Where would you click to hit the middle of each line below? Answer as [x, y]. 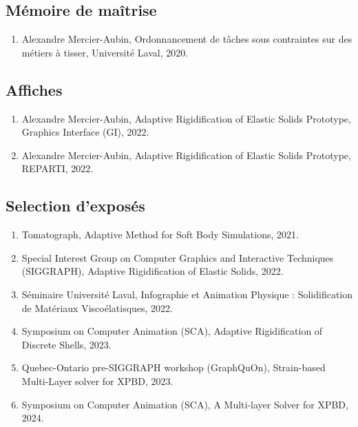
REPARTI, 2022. [57, 168]
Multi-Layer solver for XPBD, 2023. [97, 381]
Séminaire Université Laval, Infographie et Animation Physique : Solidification [187, 294]
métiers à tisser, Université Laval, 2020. [105, 52]
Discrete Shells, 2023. [66, 344]
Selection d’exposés [75, 206]
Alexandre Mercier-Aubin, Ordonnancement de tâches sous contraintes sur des [187, 39]
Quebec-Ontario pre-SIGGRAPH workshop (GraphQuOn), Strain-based [173, 367]
